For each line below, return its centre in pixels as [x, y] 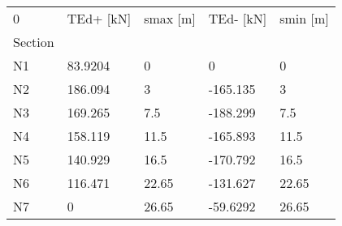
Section [34, 42]
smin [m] [304, 18]
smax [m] [170, 18]
